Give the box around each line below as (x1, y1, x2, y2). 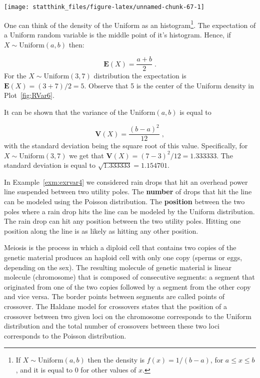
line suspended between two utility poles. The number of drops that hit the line (4, 186, 252, 197)
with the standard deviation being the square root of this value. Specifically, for (4, 140, 248, 151)
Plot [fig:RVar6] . (4, 90, 54, 100)
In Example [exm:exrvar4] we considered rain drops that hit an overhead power (4, 176, 248, 187)
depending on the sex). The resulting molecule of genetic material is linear (4, 262, 231, 272)
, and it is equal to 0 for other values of (15, 364, 136, 375)
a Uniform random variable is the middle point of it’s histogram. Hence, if (4, 29, 231, 39)
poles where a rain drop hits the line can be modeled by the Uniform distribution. (4, 206, 255, 216)
